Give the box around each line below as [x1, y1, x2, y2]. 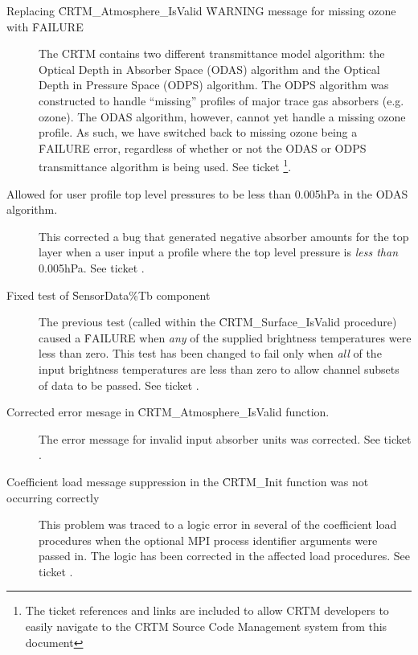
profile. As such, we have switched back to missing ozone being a [39, 124, 358, 141]
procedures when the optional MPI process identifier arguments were [39, 531, 378, 548]
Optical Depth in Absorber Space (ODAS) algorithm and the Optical [39, 60, 380, 77]
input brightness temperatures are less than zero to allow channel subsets [39, 360, 400, 377]
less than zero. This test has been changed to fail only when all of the [39, 345, 382, 362]
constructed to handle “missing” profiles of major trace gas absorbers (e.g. [39, 92, 404, 108]
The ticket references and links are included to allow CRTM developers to [25, 602, 389, 619]
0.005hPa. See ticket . [39, 259, 145, 276]
